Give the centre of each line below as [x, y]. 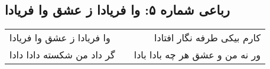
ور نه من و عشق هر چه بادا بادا [197, 55]
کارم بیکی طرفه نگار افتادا [208, 38]
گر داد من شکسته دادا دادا [62, 55]
